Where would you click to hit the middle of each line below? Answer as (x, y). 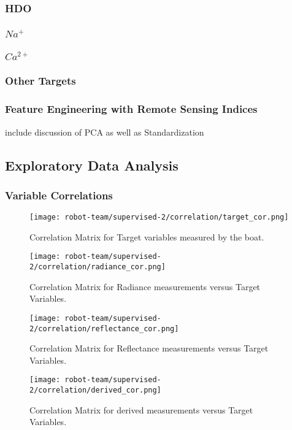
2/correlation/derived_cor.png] (95, 390)
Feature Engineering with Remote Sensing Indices (131, 109)
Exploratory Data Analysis (92, 165)
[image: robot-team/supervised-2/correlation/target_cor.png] (159, 217)
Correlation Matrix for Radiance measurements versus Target (145, 286)
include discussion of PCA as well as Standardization (105, 132)
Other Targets (40, 81)
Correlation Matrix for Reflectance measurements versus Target (149, 348)
